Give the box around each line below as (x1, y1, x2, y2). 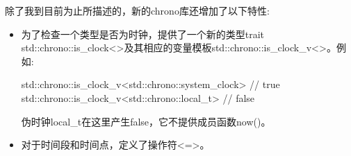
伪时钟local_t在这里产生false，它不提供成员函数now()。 (21, 114, 271, 128)
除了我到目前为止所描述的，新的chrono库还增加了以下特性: (5, 3, 270, 17)
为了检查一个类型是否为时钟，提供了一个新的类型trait (21, 26, 265, 41)
